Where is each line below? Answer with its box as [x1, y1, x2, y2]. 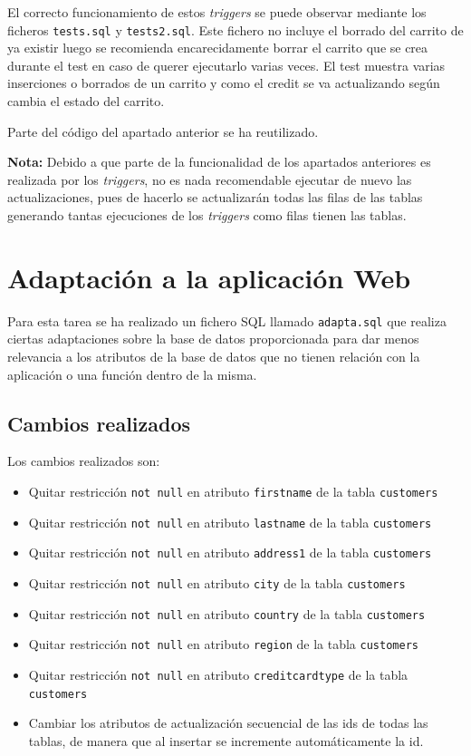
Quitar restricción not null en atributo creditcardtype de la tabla [28, 664, 409, 683]
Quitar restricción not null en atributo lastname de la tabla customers [28, 512, 432, 531]
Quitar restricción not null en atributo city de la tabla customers [28, 573, 406, 592]
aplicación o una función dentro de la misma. [7, 364, 257, 383]
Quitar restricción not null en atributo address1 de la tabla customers [28, 543, 432, 562]
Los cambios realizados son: [7, 451, 160, 470]
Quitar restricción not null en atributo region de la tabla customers [28, 635, 418, 654]
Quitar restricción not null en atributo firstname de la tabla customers [28, 481, 438, 500]
